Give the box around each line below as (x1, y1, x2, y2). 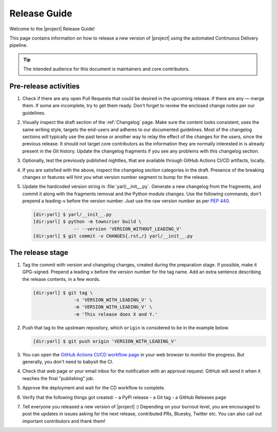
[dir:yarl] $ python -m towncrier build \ (33, 219, 142, 224)
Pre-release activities (9, 82, 80, 90)
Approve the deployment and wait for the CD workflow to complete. (22, 385, 166, 391)
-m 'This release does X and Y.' (73, 311, 158, 317)
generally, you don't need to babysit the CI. (22, 359, 114, 365)
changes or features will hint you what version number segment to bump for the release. (22, 174, 209, 180)
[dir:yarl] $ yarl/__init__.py (33, 212, 112, 218)
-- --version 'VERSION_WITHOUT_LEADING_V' (73, 226, 182, 232)
